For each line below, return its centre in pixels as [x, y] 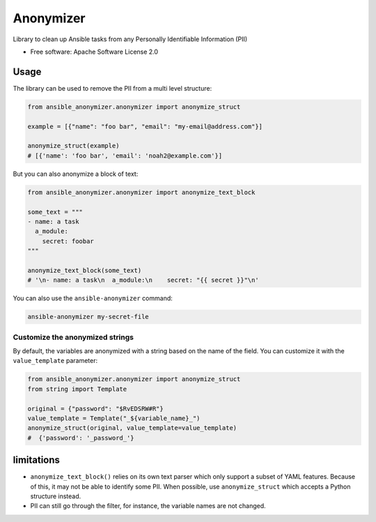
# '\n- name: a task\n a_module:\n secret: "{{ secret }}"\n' [143, 280]
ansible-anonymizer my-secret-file [88, 317]
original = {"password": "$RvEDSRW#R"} [95, 409]
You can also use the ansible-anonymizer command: [93, 298]
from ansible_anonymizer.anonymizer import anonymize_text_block [141, 192]
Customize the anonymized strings [73, 337]
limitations [37, 460]
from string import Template [77, 389]
